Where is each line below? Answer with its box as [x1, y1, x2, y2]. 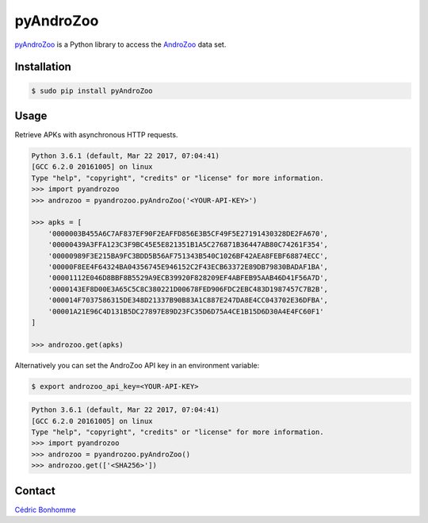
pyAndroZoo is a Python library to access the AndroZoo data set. [14, 40, 227, 49]
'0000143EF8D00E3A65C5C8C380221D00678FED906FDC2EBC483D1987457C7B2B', [48, 284, 329, 294]
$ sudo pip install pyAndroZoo [31, 86, 154, 95]
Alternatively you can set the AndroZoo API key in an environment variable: [14, 360, 260, 370]
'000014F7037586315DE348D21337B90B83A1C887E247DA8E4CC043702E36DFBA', [48, 296, 329, 305]
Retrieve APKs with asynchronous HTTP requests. [14, 130, 178, 140]
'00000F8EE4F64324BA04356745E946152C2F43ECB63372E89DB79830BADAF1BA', [48, 262, 329, 271]
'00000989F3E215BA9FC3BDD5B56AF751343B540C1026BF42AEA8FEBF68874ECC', [48, 251, 329, 260]
